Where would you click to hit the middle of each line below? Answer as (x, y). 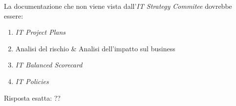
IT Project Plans (41, 32)
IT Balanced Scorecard (49, 65)
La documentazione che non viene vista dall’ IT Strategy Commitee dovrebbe (118, 6)
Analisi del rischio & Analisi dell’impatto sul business (95, 48)
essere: (14, 15)
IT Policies (32, 81)
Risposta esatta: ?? (32, 97)
